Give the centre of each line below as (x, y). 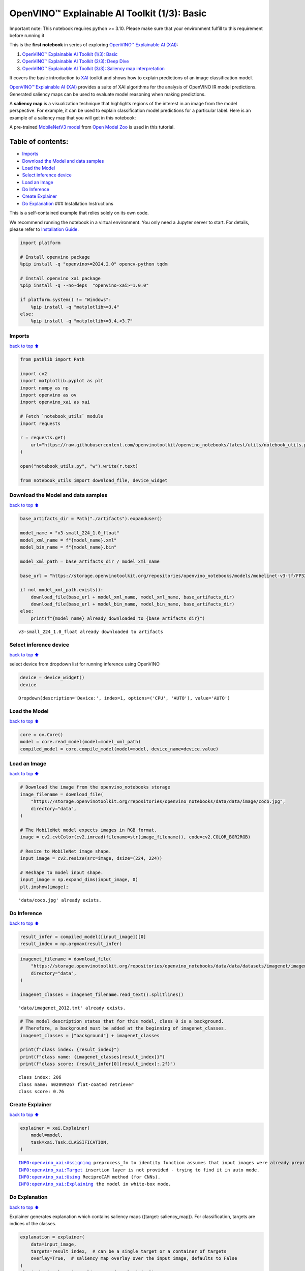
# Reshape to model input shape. (62, 873)
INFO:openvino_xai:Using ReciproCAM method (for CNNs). (89, 1177)
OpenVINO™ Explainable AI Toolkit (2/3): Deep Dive (75, 62)
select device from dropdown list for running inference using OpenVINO (85, 664)
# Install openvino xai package (60, 278)
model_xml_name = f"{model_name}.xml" (68, 540)
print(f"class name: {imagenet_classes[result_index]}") (93, 1057)
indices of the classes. (33, 1224)
